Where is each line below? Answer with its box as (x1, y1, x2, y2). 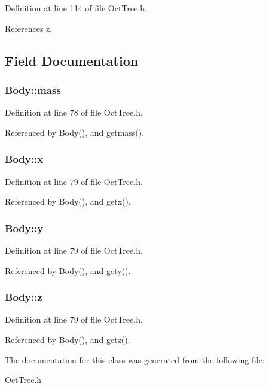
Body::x (5, 151, 44, 166)
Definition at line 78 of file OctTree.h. (5, 106, 143, 118)
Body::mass (5, 82, 61, 97)
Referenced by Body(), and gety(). (5, 264, 131, 276)
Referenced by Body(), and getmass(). (5, 126, 145, 138)
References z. (5, 22, 53, 34)
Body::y (5, 220, 44, 235)
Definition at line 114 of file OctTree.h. (5, 2, 147, 14)
